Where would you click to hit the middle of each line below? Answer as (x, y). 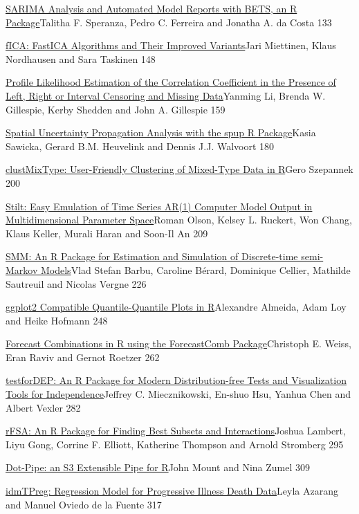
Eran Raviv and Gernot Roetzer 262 (83, 357)
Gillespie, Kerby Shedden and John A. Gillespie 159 (116, 109)
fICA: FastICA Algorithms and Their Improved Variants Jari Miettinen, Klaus (171, 45)
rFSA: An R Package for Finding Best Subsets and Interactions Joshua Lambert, (176, 431)
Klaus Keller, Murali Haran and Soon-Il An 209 (107, 233)
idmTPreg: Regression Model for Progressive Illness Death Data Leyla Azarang (172, 491)
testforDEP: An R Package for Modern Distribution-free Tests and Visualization (176, 380)
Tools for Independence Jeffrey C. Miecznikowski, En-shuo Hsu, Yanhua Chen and (178, 394)
